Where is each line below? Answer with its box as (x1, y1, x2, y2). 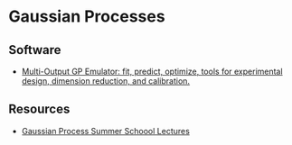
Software (8, 42, 61, 58)
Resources (8, 102, 71, 117)
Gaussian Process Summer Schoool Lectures (21, 125, 191, 136)
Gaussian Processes (8, 6, 165, 27)
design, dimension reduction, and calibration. (21, 76, 191, 86)
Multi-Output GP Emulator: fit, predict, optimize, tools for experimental (21, 66, 283, 77)
